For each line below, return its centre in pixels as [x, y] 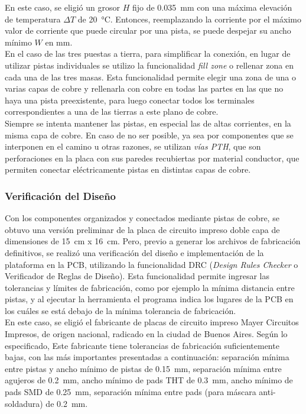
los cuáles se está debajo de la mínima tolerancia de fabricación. [121, 310]
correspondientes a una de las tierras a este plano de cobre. [112, 111]
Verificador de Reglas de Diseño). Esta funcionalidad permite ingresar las [137, 276]
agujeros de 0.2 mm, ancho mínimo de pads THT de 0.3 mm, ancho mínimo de [149, 380]
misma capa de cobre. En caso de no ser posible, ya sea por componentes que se [149, 135]
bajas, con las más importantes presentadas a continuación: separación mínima [147, 357]
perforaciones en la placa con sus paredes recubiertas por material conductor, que [152, 158]
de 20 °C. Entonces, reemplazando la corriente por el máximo [189, 19]
